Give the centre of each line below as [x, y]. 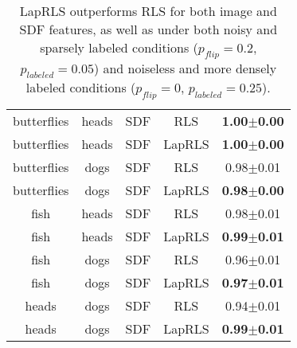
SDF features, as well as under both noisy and [148, 29]
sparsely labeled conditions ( [119, 47]
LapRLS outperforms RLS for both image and [148, 11]
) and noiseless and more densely [185, 68]
